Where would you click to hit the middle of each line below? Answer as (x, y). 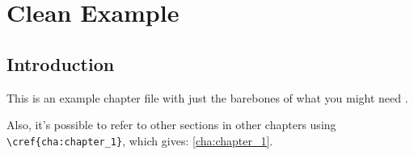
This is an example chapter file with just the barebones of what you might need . (207, 97)
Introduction (61, 63)
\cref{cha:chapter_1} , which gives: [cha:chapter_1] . (140, 140)
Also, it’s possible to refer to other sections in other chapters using (171, 125)
